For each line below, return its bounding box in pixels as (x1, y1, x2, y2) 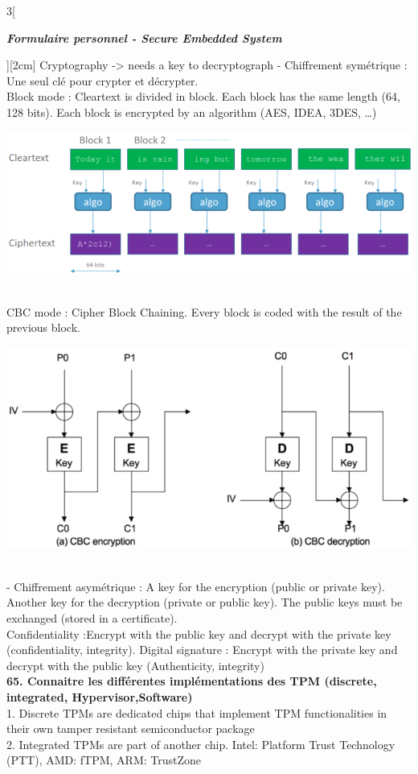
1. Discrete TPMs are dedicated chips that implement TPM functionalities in (6, 704, 387, 721)
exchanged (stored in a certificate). (6, 610, 178, 627)
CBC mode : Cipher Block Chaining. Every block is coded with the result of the (6, 303, 402, 320)
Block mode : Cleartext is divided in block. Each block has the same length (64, (6, 88, 400, 105)
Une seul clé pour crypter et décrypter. (6, 72, 199, 89)
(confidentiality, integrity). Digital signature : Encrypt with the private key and (6, 641, 398, 658)
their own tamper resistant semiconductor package (6, 720, 255, 737)
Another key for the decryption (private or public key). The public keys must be (6, 594, 403, 611)
